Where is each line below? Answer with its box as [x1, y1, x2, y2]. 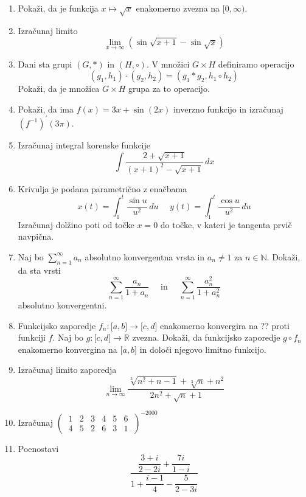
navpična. [18, 230, 54, 243]
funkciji [18, 331, 46, 344]
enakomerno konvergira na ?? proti [160, 319, 290, 332]
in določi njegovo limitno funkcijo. [139, 342, 266, 355]
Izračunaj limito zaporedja [18, 363, 117, 376]
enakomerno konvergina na [18, 342, 117, 355]
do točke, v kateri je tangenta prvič [160, 218, 292, 231]
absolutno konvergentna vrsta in [85, 250, 205, 263]
